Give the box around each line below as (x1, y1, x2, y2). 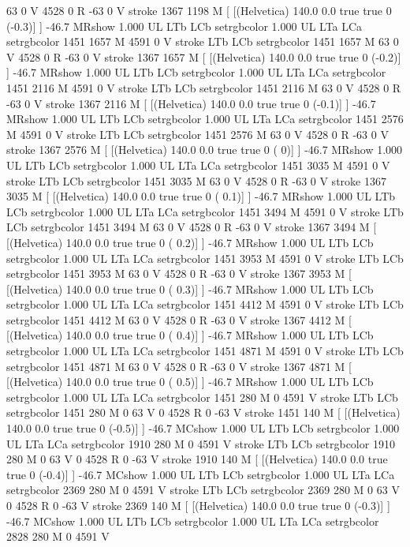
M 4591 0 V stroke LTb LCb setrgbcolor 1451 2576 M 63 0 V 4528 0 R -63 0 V (6, 126, 389, 142)
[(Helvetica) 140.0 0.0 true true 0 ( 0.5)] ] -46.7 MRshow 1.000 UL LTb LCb (6, 373, 374, 390)
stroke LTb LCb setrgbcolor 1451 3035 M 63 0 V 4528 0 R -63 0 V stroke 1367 (6, 172, 386, 189)
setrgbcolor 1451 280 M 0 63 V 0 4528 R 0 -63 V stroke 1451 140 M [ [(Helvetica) (6, 404, 401, 421)
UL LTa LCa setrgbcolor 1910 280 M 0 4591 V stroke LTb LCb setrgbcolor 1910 (6, 435, 395, 451)
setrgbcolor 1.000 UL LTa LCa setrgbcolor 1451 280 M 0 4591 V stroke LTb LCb (6, 388, 398, 405)
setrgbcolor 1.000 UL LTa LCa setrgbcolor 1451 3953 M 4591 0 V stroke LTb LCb (6, 249, 404, 266)
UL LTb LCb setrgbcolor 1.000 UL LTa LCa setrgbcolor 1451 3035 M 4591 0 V (6, 156, 390, 173)
